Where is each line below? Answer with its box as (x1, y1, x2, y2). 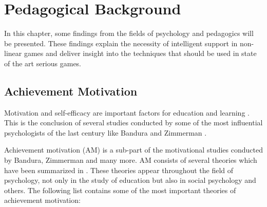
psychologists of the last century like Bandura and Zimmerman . (4, 127, 207, 138)
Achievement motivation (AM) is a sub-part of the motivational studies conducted (4, 144, 263, 155)
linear (4, 48, 22, 59)
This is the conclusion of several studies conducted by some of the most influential (4, 117, 263, 128)
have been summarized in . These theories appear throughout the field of (4, 164, 234, 175)
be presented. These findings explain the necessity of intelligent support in (4, 37, 238, 48)
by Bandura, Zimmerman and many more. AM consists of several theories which (4, 155, 257, 165)
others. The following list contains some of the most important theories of (4, 184, 236, 195)
